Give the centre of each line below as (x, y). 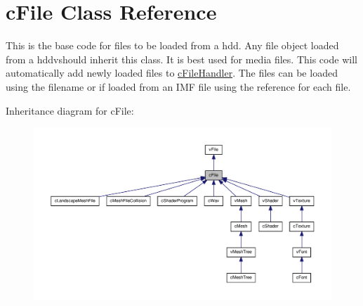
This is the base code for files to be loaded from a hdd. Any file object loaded (172, 45)
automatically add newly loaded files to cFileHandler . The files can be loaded (172, 73)
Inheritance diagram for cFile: (70, 110)
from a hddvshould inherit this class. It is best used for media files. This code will (181, 59)
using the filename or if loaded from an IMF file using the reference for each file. (178, 86)
